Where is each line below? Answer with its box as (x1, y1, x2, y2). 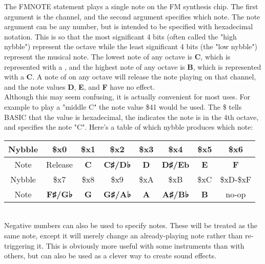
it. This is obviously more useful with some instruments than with (36, 240, 244, 251)
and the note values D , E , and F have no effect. (4, 81, 155, 92)
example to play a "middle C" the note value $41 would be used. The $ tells (4, 101, 242, 112)
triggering (4, 240, 35, 251)
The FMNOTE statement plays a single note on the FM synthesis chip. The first (4, 1, 258, 11)
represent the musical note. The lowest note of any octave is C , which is (4, 51, 231, 62)
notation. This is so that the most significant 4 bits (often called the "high (4, 31, 237, 42)
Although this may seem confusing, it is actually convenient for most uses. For (4, 91, 250, 102)
